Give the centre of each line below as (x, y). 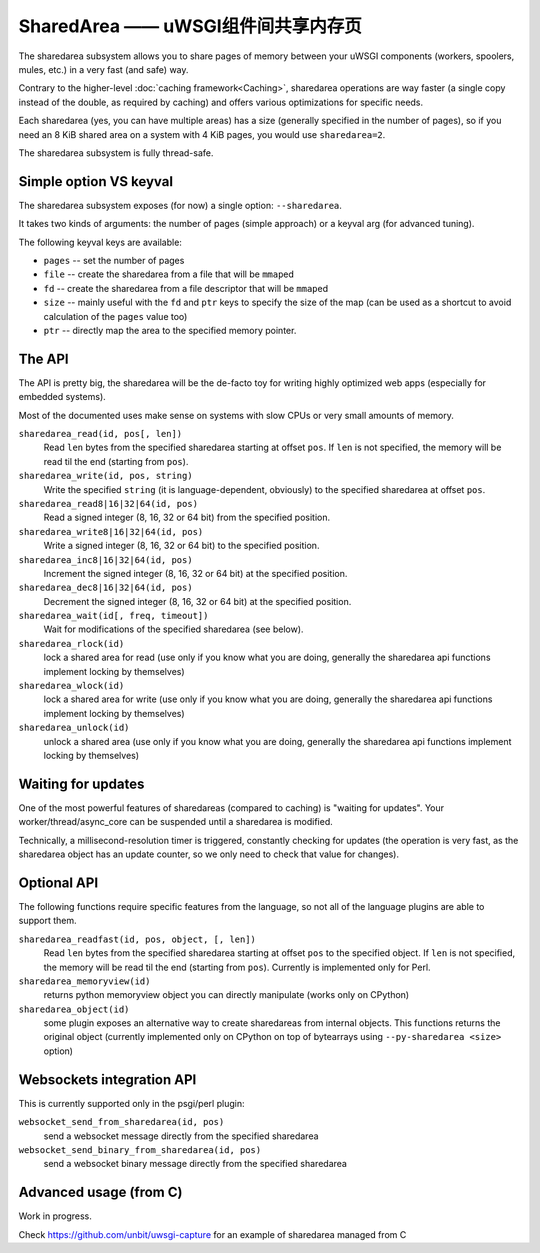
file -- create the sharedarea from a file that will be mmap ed (169, 274)
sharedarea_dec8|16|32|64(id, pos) (106, 588)
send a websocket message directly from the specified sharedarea (181, 1136)
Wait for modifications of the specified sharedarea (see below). (173, 629)
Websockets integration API (107, 1079)
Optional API (58, 882)
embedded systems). (62, 397)
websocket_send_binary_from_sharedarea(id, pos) (140, 1149)
